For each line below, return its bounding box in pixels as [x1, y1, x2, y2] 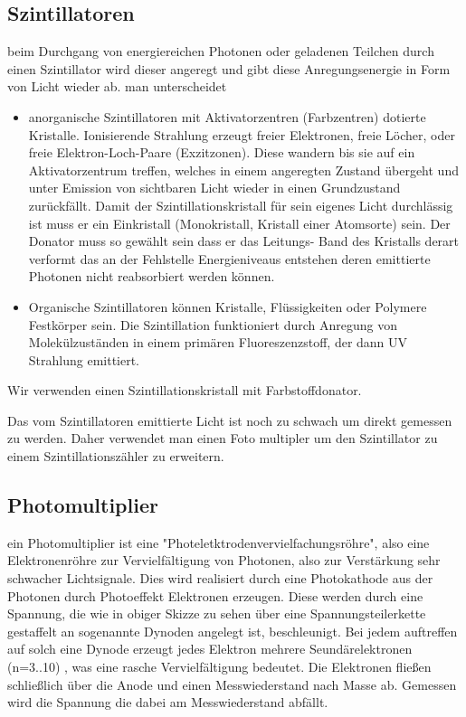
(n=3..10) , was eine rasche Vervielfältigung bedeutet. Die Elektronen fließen [7, 657, 432, 676]
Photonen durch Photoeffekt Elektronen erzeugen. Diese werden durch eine [7, 586, 423, 605]
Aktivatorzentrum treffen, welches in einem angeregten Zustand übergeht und [28, 160, 459, 179]
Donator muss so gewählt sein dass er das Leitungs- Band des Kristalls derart [28, 231, 460, 250]
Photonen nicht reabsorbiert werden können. [28, 267, 275, 286]
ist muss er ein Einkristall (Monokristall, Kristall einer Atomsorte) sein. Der [28, 213, 451, 232]
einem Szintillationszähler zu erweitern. [7, 447, 224, 466]
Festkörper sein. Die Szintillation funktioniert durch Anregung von [28, 315, 397, 334]
